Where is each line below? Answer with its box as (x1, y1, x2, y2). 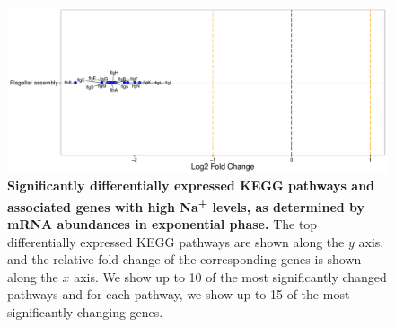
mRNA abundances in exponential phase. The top (7, 215, 318, 234)
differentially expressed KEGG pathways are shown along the (7, 232, 345, 251)
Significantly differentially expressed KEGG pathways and (7, 176, 375, 195)
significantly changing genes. (7, 303, 163, 322)
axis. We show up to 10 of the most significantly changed (74, 267, 387, 286)
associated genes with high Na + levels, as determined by (7, 194, 365, 216)
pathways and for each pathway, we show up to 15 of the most (7, 285, 350, 304)
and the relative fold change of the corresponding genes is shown (7, 250, 362, 269)
